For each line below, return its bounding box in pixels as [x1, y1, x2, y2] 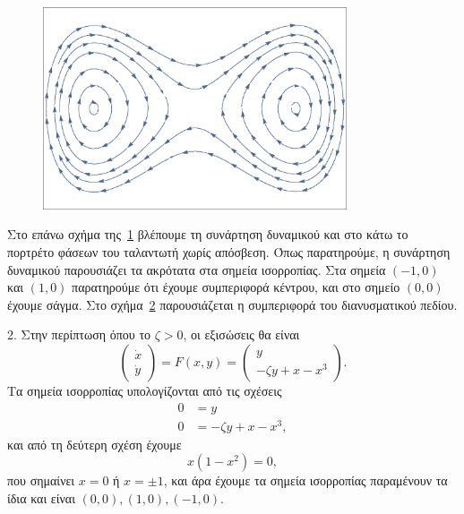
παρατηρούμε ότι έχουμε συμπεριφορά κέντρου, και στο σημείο [72, 278, 400, 296]
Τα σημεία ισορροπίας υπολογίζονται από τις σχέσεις [7, 381, 282, 400]
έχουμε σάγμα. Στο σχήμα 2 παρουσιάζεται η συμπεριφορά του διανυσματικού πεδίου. [7, 295, 458, 313]
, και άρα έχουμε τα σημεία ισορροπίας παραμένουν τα [163, 471, 448, 490]
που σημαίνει [7, 471, 75, 490]
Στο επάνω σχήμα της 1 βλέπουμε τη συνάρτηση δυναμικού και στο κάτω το [7, 225, 408, 244]
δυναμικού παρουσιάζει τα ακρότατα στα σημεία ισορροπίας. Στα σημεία [7, 260, 386, 278]
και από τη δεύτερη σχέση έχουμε [7, 434, 182, 453]
